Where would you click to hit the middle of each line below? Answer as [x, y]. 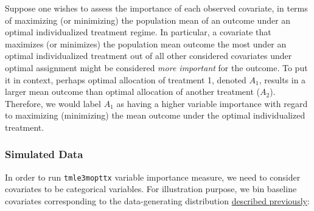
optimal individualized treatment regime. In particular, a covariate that [138, 32]
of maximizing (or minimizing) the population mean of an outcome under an [148, 20]
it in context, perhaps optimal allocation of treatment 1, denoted [126, 79]
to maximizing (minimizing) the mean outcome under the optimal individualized [155, 115]
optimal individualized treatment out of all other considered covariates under [148, 56]
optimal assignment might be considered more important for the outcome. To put [156, 67]
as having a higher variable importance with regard [212, 103]
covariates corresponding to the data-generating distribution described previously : [157, 201]
